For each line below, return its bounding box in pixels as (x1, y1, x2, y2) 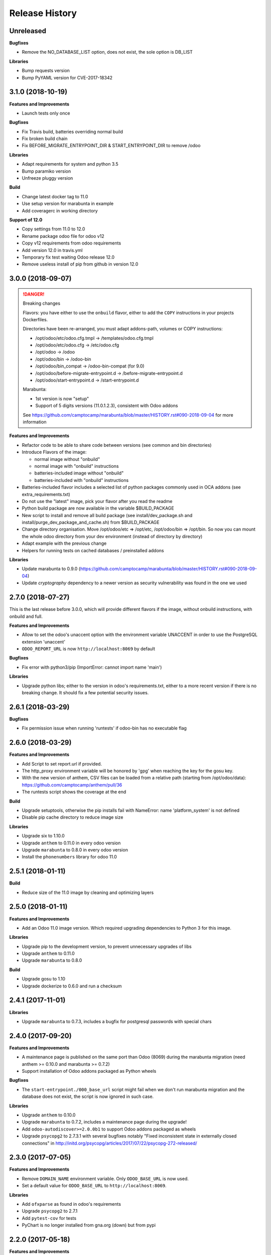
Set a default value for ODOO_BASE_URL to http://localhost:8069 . (22, 1183, 167, 1189)
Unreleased (9, 27, 47, 35)
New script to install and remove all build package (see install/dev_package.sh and (22, 512, 193, 518)
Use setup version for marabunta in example (22, 201, 114, 207)
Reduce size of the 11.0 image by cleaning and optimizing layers (22, 889, 154, 896)
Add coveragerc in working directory (22, 207, 98, 213)
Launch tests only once (22, 110, 70, 116)
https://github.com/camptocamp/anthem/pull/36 (22, 782, 122, 788)
